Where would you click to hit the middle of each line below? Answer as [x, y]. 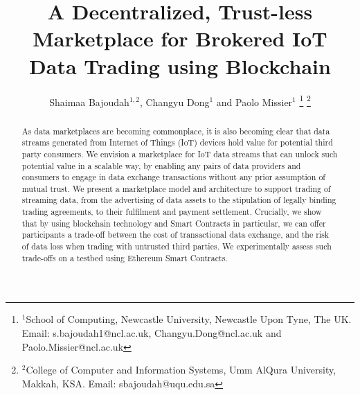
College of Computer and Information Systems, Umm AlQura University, [181, 370]
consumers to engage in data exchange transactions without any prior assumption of [173, 177]
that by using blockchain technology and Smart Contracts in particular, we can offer [174, 223]
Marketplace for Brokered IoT [180, 38]
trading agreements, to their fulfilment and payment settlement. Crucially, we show [172, 212]
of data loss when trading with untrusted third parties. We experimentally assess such [177, 246]
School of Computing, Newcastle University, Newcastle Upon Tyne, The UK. [189, 319]
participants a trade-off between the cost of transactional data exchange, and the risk [175, 235]
